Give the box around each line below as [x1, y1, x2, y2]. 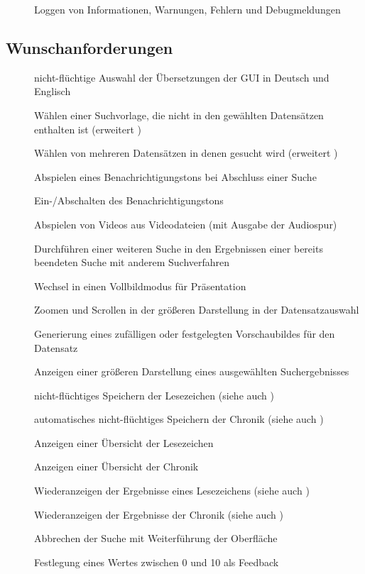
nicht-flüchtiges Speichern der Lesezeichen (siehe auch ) [34, 387, 275, 402]
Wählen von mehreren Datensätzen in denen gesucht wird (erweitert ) [34, 145, 338, 160]
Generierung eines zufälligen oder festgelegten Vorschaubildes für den [34, 326, 335, 341]
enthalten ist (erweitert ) [34, 121, 142, 136]
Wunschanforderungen [6, 36, 173, 58]
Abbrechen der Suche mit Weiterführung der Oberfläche [34, 531, 278, 546]
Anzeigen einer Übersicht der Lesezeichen [34, 435, 214, 450]
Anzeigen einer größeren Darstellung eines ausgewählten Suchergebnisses [34, 364, 349, 379]
